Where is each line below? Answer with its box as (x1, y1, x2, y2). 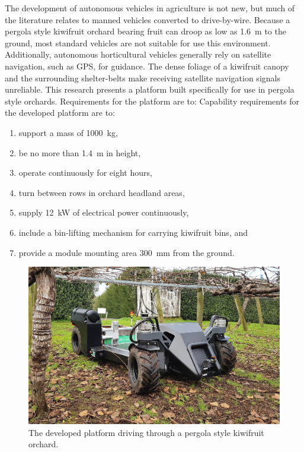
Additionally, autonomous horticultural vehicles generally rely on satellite (5, 48, 271, 61)
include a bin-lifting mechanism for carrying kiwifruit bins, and (18, 226, 248, 238)
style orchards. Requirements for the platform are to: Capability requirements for (5, 94, 300, 107)
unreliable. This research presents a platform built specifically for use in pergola (5, 83, 295, 96)
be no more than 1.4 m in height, (18, 146, 141, 159)
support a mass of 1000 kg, (18, 126, 118, 138)
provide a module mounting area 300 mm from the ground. (18, 246, 235, 258)
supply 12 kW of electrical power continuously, (18, 206, 189, 219)
